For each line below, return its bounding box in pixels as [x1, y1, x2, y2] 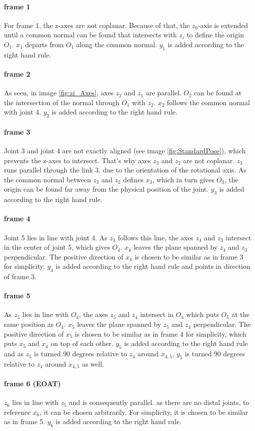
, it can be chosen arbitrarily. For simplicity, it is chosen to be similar [39, 406, 248, 417]
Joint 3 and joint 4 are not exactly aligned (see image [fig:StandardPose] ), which [4, 145, 246, 155]
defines [123, 174, 143, 184]
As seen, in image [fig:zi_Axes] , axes [4, 87, 114, 98]
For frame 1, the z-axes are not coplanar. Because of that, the [4, 20, 190, 30]
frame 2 [4, 68, 30, 79]
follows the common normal [167, 97, 250, 107]
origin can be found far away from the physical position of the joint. [4, 184, 209, 194]
